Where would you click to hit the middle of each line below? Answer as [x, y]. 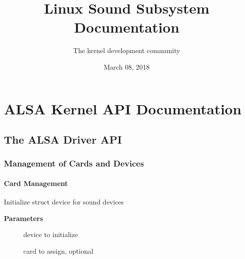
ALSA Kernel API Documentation [123, 108]
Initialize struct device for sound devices [64, 202]
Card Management [36, 183]
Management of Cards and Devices [74, 163]
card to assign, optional [58, 250]
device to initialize [51, 234]
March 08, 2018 [127, 66]
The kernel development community [127, 50]
